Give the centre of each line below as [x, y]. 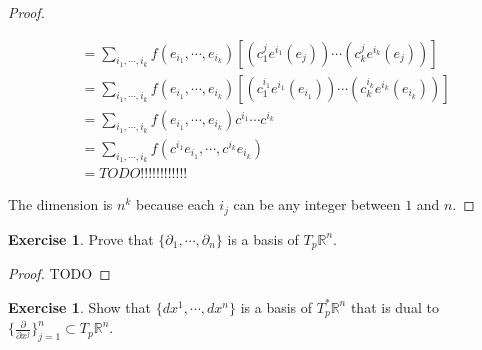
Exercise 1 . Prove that [81, 238]
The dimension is [60, 204]
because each [175, 204]
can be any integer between [317, 204]
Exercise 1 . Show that [80, 306]
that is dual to [394, 306]
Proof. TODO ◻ [59, 273]
